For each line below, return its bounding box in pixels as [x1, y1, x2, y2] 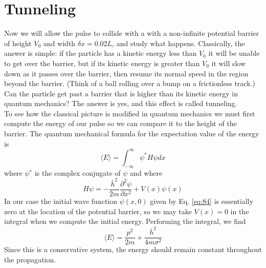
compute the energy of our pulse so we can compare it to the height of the [4, 118, 237, 129]
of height [4, 37, 32, 48]
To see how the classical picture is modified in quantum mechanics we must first [4, 108, 255, 118]
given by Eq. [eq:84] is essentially [150, 195, 254, 206]
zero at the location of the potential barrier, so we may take [4, 205, 192, 216]
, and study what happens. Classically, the [112, 37, 245, 48]
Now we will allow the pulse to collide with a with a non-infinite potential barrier [4, 28, 259, 38]
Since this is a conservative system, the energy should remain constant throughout [4, 244, 262, 255]
